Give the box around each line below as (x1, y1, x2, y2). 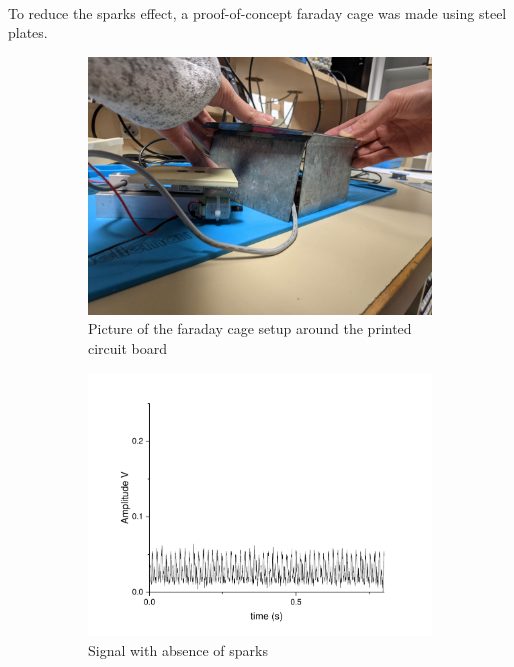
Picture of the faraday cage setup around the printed (88, 318, 412, 339)
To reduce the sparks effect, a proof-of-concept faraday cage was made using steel (8, 2, 507, 23)
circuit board (88, 337, 168, 358)
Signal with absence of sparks (88, 639, 268, 660)
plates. (8, 22, 48, 43)
